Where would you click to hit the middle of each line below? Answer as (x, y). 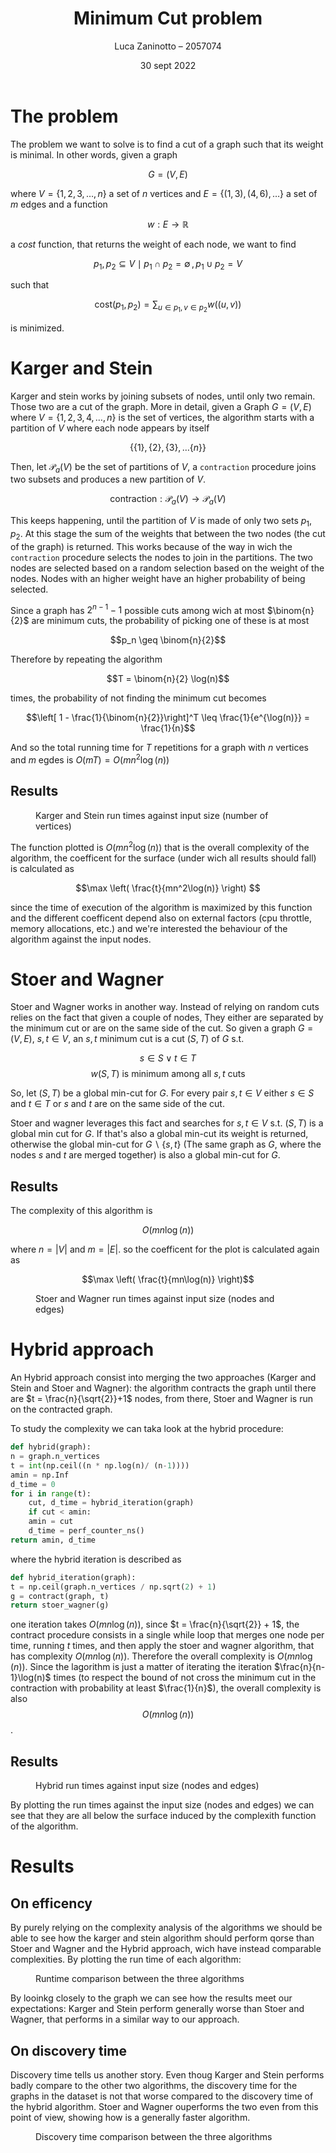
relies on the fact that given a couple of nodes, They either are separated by (167, 1018)
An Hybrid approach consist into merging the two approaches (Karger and (163, 1378)
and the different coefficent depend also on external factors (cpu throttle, (161, 918)
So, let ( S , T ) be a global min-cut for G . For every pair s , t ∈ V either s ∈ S (162, 1093)
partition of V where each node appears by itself (110, 428)
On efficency (51, 1903)
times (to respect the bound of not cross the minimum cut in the (185, 1678)
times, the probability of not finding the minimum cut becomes (138, 698)
